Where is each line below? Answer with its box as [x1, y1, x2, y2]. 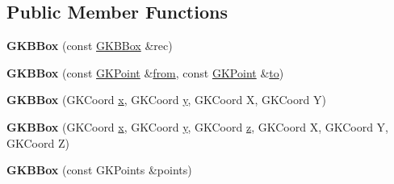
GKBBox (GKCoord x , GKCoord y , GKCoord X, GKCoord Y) [6, 91, 326, 108]
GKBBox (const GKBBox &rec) [6, 37, 173, 54]
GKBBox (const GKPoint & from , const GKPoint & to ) [6, 64, 284, 81]
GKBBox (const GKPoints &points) [6, 161, 192, 178]
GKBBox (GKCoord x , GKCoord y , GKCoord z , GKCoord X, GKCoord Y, [6, 118, 389, 135]
